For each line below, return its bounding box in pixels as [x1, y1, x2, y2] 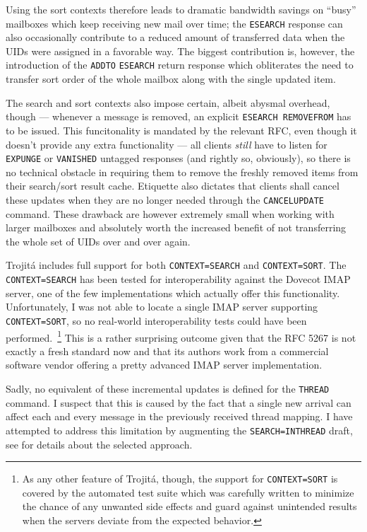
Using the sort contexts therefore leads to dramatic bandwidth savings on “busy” [6, 2, 356, 16]
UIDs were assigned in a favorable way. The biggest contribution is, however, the [6, 43, 355, 58]
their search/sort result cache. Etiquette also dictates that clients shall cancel [6, 178, 339, 193]
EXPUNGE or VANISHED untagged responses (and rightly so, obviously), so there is [6, 151, 351, 166]
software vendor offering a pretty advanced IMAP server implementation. [6, 357, 323, 372]
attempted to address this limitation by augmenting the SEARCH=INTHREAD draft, [6, 422, 353, 437]
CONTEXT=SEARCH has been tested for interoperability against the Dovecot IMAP [6, 272, 351, 287]
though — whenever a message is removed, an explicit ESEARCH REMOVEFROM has [6, 109, 351, 124]
